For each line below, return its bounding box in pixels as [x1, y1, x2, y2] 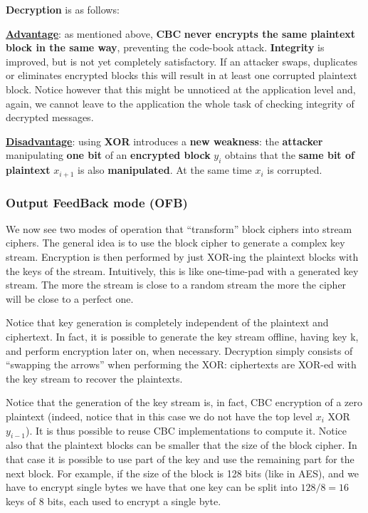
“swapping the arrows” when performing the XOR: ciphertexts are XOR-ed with [6, 357, 357, 372]
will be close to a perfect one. [6, 291, 134, 306]
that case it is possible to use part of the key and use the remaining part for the [6, 451, 354, 466]
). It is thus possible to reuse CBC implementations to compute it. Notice [26, 423, 347, 437]
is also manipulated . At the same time [78, 162, 252, 177]
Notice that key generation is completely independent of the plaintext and [6, 315, 329, 330]
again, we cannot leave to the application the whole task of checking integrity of [6, 95, 354, 110]
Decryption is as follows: [6, 2, 120, 16]
